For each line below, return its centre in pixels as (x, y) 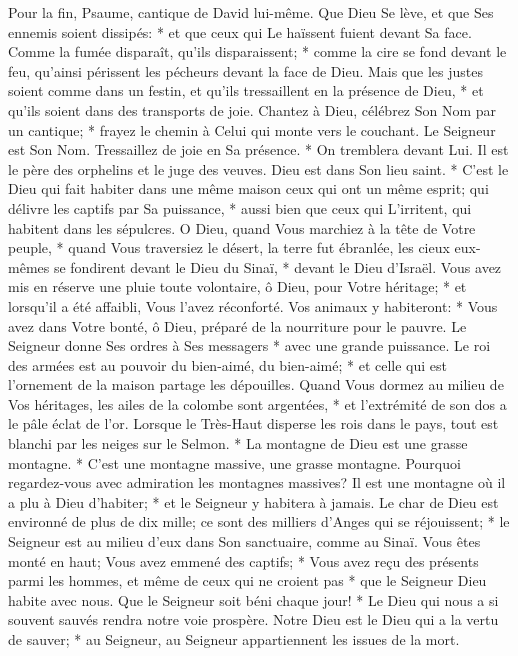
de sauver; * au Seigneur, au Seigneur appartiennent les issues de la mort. (234, 639)
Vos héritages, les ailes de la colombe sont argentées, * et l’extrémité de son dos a (257, 403)
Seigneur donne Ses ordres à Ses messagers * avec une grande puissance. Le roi (249, 345)
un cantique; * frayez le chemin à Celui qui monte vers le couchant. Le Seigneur (252, 129)
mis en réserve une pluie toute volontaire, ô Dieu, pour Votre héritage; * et (237, 286)
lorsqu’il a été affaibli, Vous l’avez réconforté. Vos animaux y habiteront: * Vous (253, 305)
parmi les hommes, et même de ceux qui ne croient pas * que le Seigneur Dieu (247, 580)
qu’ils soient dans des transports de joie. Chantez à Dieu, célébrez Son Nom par (252, 109)
